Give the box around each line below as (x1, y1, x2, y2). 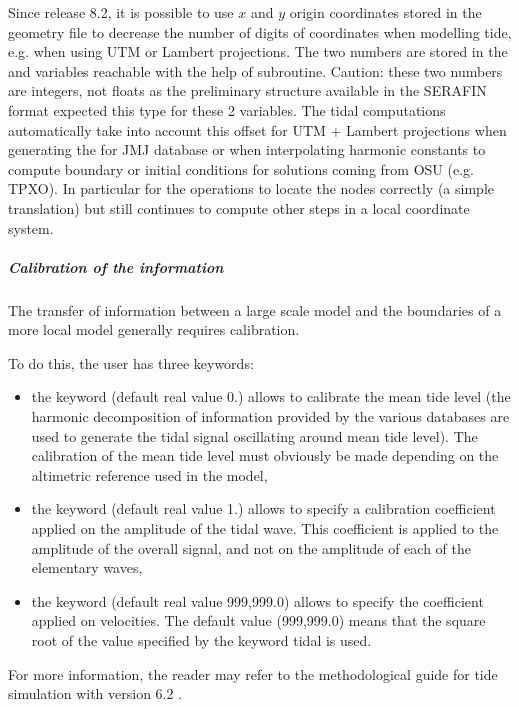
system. (8, 217, 54, 238)
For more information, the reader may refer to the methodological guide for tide (8, 663, 498, 684)
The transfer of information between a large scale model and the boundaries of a (8, 299, 502, 320)
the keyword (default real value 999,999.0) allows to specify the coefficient (31, 590, 484, 611)
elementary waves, (31, 557, 143, 578)
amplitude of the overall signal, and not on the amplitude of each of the (31, 537, 471, 558)
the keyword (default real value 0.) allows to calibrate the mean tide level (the (31, 386, 511, 407)
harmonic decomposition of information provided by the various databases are (31, 406, 510, 427)
